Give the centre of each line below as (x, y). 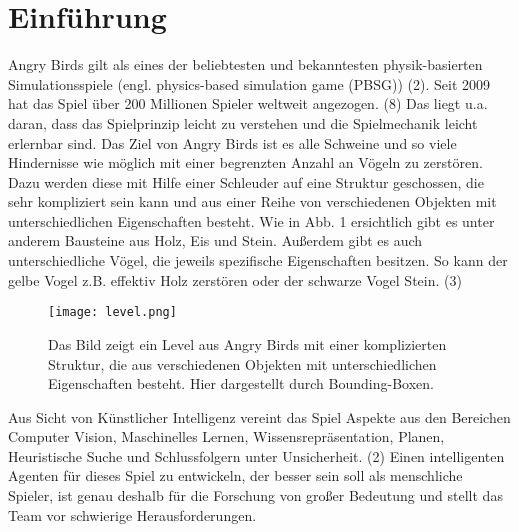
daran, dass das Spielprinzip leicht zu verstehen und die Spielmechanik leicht (243, 122)
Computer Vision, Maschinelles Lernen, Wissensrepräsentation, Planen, (226, 436)
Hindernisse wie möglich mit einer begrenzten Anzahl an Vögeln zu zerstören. (245, 162)
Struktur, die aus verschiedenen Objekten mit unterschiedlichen (242, 363)
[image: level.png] (112, 312)
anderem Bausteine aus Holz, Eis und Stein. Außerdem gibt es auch (215, 240)
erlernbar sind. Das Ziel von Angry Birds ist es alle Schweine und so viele (232, 142)
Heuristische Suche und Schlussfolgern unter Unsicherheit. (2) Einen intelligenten (256, 455)
